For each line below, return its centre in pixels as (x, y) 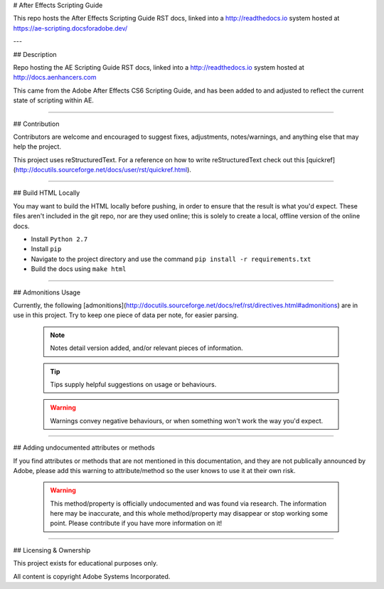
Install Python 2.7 (59, 239)
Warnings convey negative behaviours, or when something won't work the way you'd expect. (187, 420)
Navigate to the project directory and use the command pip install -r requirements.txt (171, 259)
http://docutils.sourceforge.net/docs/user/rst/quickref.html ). (103, 170)
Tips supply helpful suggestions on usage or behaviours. (133, 384)
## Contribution (36, 124)
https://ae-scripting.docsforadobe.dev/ (70, 28)
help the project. (37, 147)
